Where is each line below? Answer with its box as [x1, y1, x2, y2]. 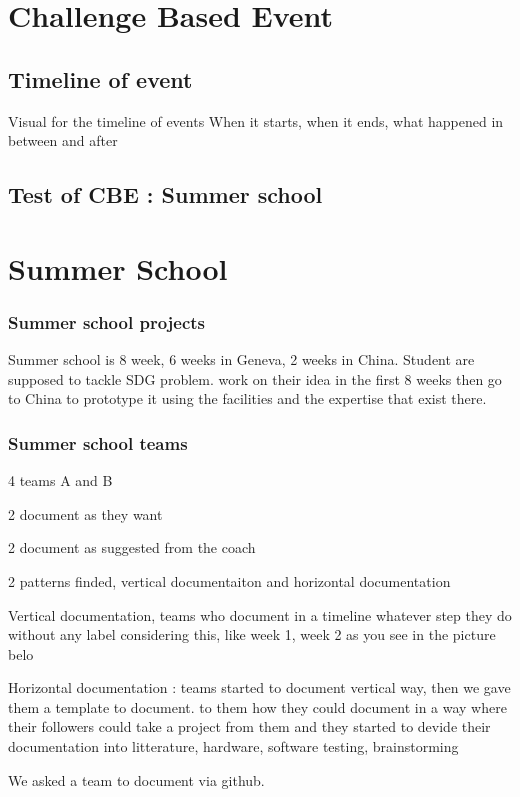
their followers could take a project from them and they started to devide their [8, 716, 491, 737]
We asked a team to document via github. [8, 769, 265, 790]
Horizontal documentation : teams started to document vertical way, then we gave [8, 677, 511, 698]
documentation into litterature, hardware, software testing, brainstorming [8, 736, 459, 757]
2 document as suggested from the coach [8, 537, 256, 558]
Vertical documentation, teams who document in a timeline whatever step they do [8, 604, 512, 625]
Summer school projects [8, 309, 206, 334]
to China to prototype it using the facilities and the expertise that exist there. [8, 388, 487, 409]
